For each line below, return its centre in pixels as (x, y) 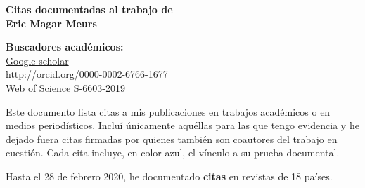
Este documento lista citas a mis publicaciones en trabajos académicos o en (168, 111)
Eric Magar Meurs (51, 23)
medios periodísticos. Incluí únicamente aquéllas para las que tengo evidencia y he (182, 125)
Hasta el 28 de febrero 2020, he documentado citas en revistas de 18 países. (169, 176)
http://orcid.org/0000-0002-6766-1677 (87, 74)
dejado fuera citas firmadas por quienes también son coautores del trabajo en (172, 139)
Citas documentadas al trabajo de (89, 9)
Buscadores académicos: (65, 47)
